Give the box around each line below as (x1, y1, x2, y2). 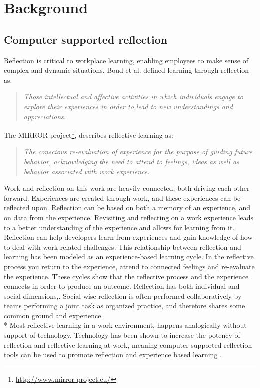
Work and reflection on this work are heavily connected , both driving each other (4, 183, 250, 193)
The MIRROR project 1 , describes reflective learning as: (4, 128, 173, 140)
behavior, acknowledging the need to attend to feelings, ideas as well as (23, 156, 239, 166)
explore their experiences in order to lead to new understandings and (23, 101, 233, 111)
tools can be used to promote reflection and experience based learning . (4, 349, 222, 360)
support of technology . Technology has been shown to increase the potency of (4, 330, 240, 340)
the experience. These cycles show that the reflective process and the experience (4, 271, 249, 281)
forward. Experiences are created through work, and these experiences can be (4, 192, 241, 203)
